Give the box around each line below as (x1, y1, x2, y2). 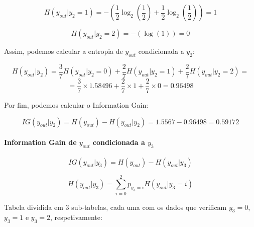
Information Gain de (4, 137, 77, 147)
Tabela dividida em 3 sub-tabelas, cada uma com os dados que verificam (4, 201, 227, 212)
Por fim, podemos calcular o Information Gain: (4, 99, 149, 110)
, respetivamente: (50, 212, 102, 222)
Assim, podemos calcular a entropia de (4, 46, 123, 56)
